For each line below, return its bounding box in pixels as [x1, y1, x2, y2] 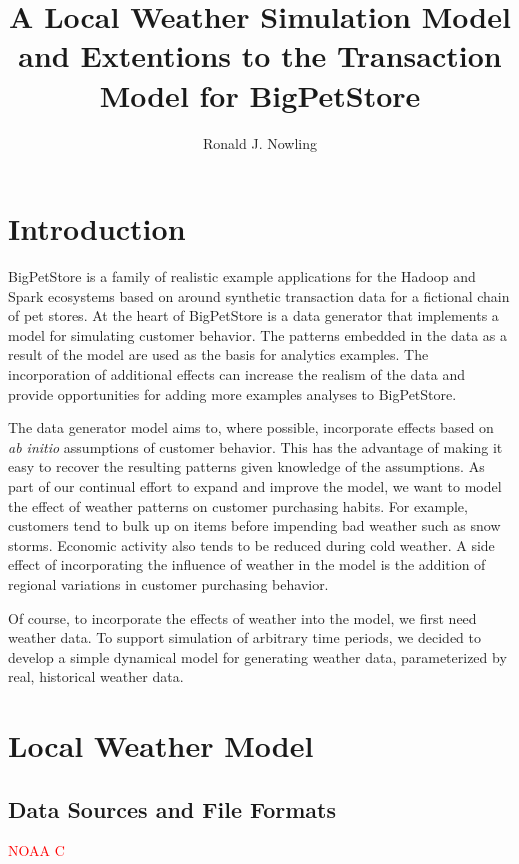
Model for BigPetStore [99, 74, 421, 115]
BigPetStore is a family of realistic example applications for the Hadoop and [8, 266, 476, 287]
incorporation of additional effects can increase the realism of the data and [8, 364, 465, 384]
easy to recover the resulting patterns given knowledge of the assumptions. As [8, 456, 485, 477]
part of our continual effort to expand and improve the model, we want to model [8, 475, 502, 496]
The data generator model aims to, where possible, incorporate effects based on [8, 417, 494, 438]
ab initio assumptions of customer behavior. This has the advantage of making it [8, 436, 503, 457]
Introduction [8, 208, 186, 249]
